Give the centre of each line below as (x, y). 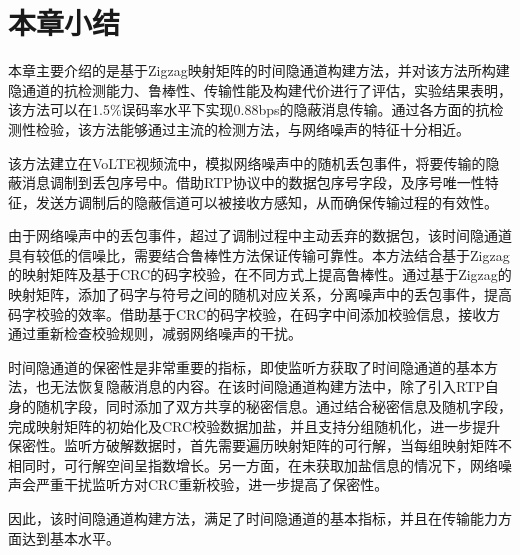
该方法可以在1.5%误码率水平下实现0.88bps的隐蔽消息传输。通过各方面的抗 (249, 109)
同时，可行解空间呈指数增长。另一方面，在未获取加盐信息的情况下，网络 (259, 464)
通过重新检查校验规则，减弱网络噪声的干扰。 (155, 333)
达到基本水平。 (70, 537)
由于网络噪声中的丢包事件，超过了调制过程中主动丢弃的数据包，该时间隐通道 (260, 235)
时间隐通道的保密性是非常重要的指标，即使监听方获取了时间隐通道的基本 (246, 366)
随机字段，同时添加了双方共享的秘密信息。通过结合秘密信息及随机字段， (273, 406)
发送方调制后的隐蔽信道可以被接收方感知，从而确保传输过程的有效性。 (266, 201)
